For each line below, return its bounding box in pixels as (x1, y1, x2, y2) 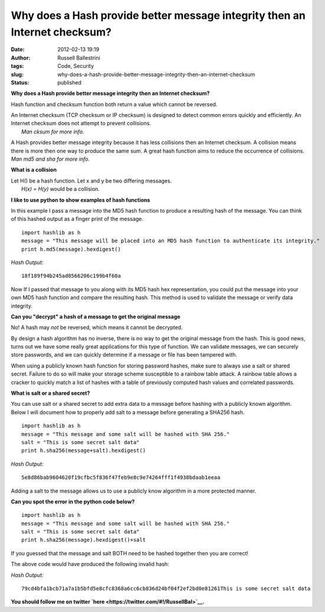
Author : (11, 54, 31, 61)
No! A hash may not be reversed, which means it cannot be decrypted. (11, 324, 183, 331)
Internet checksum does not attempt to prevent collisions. (11, 120, 152, 127)
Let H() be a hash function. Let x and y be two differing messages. (11, 177, 172, 184)
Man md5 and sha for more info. (11, 155, 90, 162)
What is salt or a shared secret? (11, 390, 90, 397)
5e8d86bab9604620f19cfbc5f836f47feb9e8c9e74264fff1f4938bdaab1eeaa (21, 474, 221, 481)
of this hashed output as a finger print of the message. (11, 216, 144, 223)
